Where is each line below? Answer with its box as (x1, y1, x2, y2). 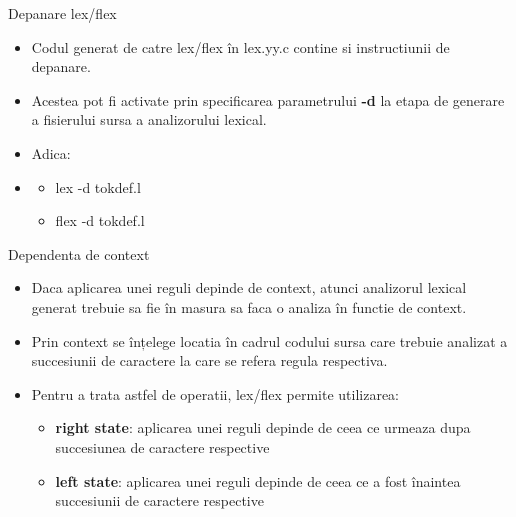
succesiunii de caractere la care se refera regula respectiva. (31, 350, 388, 371)
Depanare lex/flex (8, 3, 117, 23)
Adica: (31, 142, 71, 163)
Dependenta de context (8, 243, 150, 264)
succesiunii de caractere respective (55, 490, 264, 511)
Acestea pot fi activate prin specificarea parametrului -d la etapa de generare (31, 89, 505, 110)
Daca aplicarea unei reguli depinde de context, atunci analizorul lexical (31, 277, 467, 298)
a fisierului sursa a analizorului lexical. (31, 109, 267, 130)
